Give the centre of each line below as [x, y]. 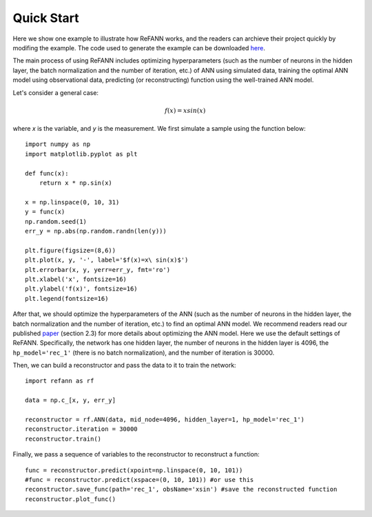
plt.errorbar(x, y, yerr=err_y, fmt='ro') [98, 270]
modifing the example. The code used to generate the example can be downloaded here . [139, 48]
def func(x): [47, 173]
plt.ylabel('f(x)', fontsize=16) [81, 289]
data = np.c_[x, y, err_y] [71, 400]
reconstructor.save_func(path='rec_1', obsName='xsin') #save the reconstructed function [181, 489]
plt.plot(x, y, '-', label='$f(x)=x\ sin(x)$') [107, 260]
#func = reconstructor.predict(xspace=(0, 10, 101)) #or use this [139, 479]
